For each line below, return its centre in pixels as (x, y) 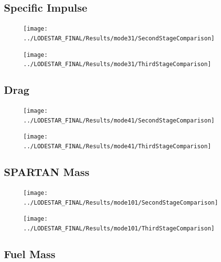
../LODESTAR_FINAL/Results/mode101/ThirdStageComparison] (119, 228)
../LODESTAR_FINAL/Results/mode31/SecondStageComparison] (119, 38)
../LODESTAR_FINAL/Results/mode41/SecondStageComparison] (119, 120)
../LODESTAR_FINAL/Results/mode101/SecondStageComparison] (121, 202)
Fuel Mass (30, 253)
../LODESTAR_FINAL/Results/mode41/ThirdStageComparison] (117, 146)
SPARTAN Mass (47, 172)
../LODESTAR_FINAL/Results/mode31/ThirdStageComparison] (117, 64)
